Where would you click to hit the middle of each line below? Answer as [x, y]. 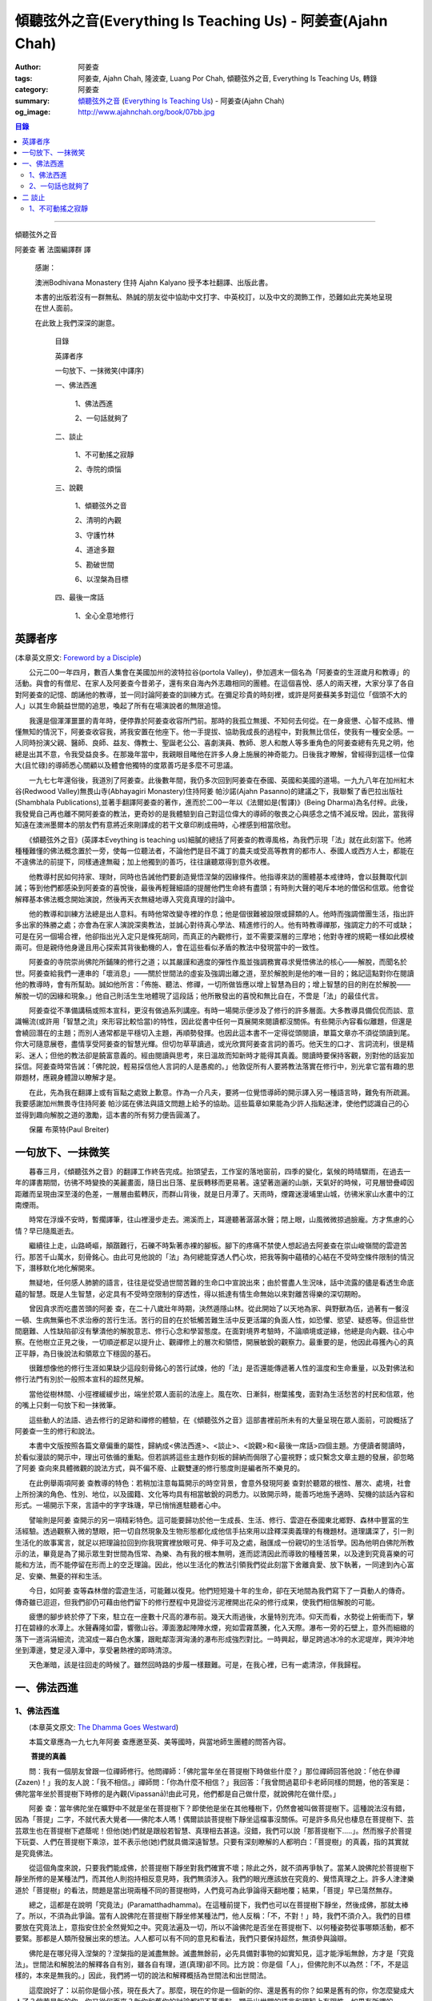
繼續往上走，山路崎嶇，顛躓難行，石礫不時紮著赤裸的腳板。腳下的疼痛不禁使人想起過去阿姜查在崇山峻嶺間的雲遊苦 [218, 1245]
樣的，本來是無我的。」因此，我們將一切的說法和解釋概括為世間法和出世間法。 [143, 1975]
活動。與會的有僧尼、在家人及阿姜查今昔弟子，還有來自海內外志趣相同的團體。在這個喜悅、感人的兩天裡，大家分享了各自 [214, 684]
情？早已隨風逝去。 [46, 1231]
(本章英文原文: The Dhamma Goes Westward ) [104, 1727]
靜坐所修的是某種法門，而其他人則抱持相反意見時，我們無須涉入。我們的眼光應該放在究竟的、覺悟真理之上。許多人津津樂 [214, 1879]
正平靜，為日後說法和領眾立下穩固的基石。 [85, 1353]
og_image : [33, 111]
